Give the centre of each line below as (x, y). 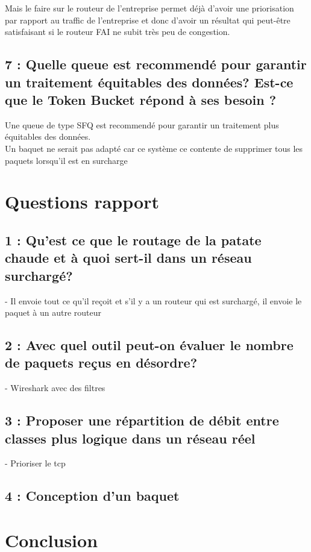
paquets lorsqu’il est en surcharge (66, 160)
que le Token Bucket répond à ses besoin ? (141, 99)
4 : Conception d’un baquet (92, 496)
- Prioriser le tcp (35, 463)
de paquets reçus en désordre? (101, 362)
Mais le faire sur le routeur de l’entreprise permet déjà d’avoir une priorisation (149, 8)
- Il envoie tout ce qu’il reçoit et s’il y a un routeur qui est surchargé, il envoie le (153, 300)
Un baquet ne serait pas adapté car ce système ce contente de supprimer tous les (154, 148)
